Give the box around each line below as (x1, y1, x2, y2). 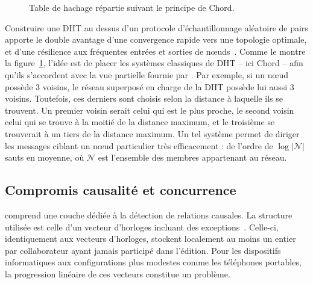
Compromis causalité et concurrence (5, 181, 236, 199)
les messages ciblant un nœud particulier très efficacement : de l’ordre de (5, 139, 273, 152)
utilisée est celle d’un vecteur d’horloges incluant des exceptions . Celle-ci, (5, 220, 279, 233)
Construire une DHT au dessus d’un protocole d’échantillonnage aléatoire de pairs (5, 21, 308, 34)
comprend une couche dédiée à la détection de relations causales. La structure (5, 208, 292, 221)
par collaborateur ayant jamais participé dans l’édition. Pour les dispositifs (5, 244, 281, 256)
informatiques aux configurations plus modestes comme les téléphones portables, (5, 256, 302, 268)
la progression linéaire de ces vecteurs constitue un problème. (5, 267, 230, 280)
